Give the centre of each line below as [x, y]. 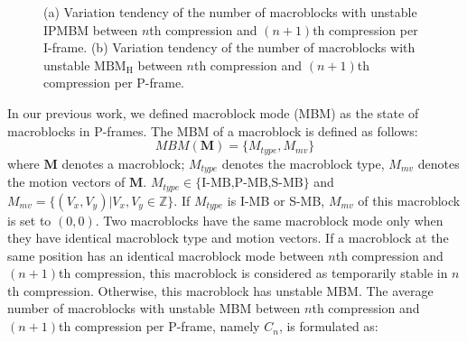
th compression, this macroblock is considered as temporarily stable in [253, 273]
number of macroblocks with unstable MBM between [154, 308]
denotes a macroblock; [123, 163]
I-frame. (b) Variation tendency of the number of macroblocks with [229, 47]
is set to [29, 220]
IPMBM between [91, 29]
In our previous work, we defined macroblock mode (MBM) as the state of [213, 112]
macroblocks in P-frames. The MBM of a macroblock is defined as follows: [213, 130]
